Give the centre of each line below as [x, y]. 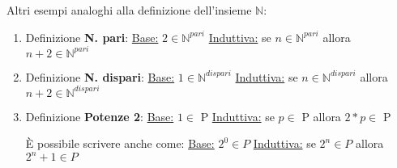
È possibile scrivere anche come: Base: [120, 143]
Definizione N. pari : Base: [92, 37]
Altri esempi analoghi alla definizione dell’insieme [129, 10]
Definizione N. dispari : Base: [100, 76]
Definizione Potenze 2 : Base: [100, 116]
